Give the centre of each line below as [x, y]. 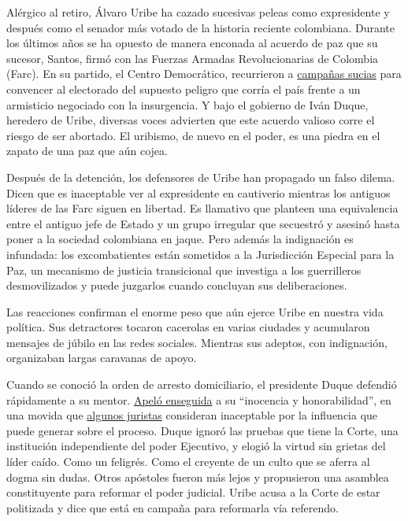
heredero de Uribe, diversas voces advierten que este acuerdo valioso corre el [191, 120]
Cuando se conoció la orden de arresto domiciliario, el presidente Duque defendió [202, 384]
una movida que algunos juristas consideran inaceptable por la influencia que [192, 415]
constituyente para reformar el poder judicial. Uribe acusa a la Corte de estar [193, 492]
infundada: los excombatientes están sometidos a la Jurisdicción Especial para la [200, 254]
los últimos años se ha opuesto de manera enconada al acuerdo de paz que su [192, 43]
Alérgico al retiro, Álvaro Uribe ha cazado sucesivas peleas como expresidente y [198, 12]
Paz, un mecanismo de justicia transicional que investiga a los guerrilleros [184, 270]
